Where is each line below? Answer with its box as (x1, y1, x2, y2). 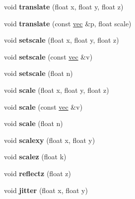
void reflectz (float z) (4, 168, 71, 178)
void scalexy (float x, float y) (4, 134, 95, 145)
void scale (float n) (4, 118, 63, 129)
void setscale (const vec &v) (4, 51, 93, 62)
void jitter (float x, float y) (4, 185, 88, 195)
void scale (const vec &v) (4, 101, 83, 112)
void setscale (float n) (4, 68, 73, 78)
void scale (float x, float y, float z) (4, 84, 109, 95)
